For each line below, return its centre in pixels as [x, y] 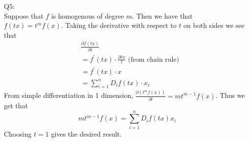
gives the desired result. [86, 133]
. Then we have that [162, 15]
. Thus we [230, 95]
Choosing [18, 133]
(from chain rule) [154, 59]
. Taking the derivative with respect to [119, 25]
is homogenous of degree [88, 15]
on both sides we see [214, 25]
